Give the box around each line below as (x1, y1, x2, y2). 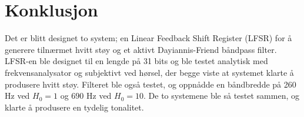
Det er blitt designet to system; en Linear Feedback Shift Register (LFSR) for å (5, 32, 292, 44)
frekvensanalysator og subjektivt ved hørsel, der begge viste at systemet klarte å (5, 66, 294, 78)
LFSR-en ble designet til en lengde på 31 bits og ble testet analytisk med (5, 55, 268, 67)
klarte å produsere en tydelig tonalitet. (5, 101, 144, 113)
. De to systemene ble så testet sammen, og (143, 89, 299, 102)
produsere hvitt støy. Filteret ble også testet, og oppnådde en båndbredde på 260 (5, 78, 296, 90)
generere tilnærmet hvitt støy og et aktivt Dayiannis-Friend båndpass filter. (5, 43, 277, 55)
